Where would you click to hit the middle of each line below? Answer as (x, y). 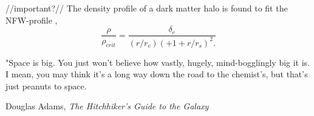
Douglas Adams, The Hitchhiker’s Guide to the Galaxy (107, 106)
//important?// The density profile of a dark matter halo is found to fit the (147, 8)
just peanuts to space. (46, 85)
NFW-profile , (32, 20)
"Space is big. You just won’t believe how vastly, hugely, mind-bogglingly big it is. (158, 62)
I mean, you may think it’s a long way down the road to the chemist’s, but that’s (157, 74)
